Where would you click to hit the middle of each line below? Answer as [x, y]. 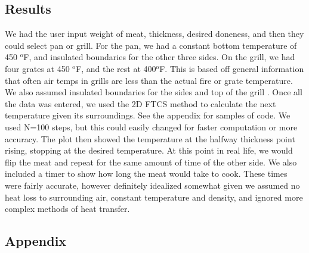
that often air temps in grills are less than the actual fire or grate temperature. [149, 80]
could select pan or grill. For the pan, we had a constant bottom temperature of [151, 45]
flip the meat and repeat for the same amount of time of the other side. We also [151, 162]
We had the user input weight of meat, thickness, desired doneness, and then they [154, 34]
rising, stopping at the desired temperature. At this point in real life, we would [149, 150]
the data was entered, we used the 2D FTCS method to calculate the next [140, 103]
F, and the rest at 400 [116, 68]
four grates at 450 [37, 68]
